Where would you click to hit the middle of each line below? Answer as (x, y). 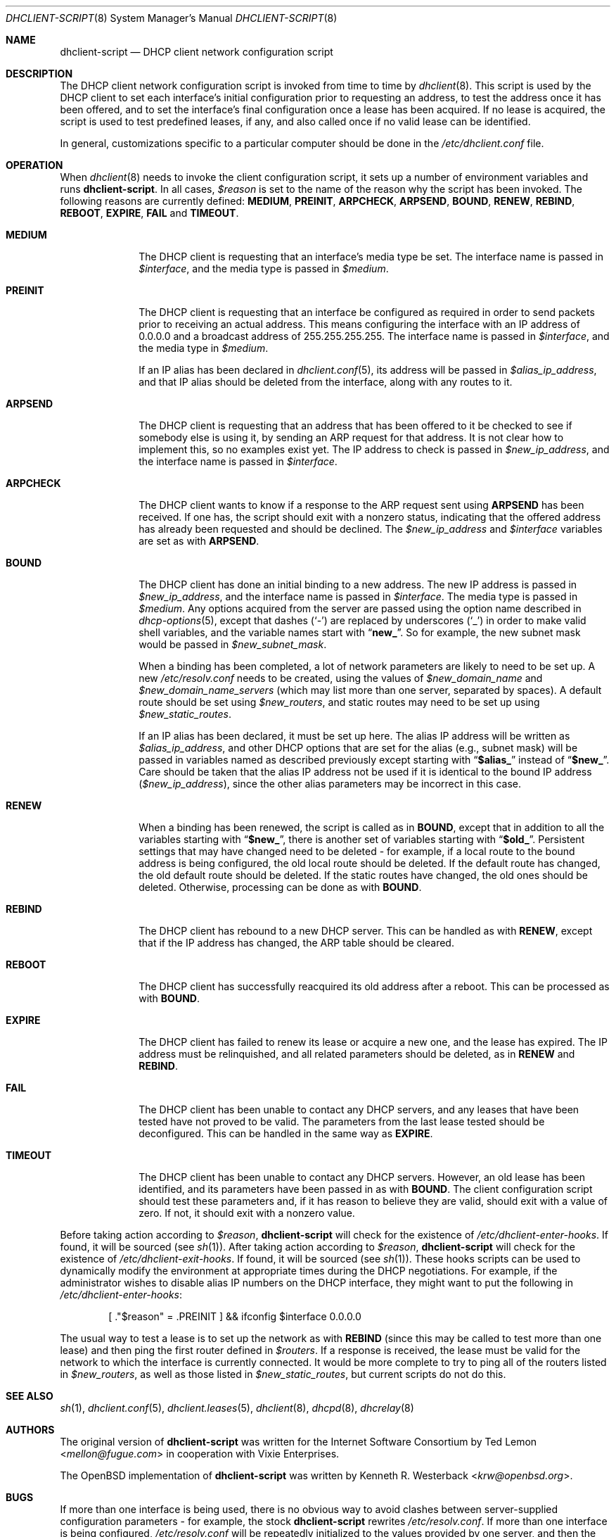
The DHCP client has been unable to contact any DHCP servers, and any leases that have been (359, 1109)
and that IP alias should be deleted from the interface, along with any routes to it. (326, 382)
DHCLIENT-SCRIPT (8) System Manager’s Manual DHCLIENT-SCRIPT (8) (172, 18)
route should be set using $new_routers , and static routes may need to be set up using (339, 702)
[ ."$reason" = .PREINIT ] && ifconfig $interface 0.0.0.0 (235, 1316)
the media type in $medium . (204, 348)
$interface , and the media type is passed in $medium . (264, 268)
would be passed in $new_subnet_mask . (233, 644)
